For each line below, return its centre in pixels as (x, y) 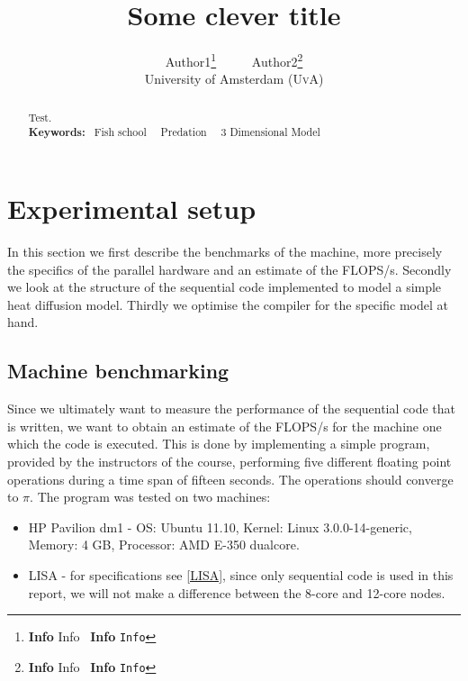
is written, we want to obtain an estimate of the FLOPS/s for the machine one (225, 426)
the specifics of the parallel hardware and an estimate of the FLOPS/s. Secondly (229, 269)
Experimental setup (132, 209)
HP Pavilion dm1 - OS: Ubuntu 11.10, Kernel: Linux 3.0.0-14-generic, (220, 527)
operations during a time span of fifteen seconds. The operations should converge (230, 479)
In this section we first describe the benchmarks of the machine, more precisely (225, 252)
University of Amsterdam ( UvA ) (234, 79)
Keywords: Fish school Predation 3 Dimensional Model (174, 132)
